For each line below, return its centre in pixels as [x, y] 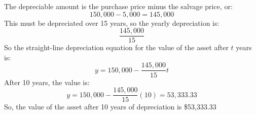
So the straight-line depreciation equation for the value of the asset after [116, 47]
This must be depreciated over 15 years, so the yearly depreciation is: [112, 23]
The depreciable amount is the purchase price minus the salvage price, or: [118, 6]
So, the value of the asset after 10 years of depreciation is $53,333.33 [110, 107]
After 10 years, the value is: [47, 82]
